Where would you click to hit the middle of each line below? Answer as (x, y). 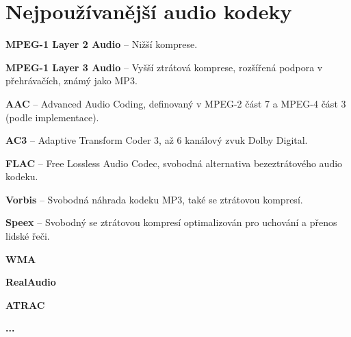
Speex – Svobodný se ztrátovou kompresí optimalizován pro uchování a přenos (171, 222)
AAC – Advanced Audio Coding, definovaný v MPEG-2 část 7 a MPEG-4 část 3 (176, 103)
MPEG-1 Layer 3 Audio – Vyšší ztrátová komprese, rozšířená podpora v (164, 67)
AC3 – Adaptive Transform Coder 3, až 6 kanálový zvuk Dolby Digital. (157, 140)
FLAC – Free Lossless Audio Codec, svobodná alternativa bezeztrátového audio (174, 163)
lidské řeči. (28, 236)
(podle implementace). (52, 117)
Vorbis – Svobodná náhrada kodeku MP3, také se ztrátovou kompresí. (154, 199)
